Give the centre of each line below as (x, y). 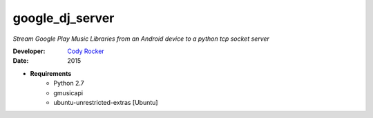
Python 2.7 (69, 83)
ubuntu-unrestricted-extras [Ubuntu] (106, 102)
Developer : (29, 51)
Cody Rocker (86, 51)
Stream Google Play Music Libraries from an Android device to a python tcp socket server (141, 39)
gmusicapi (68, 92)
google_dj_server (64, 18)
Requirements (51, 73)
